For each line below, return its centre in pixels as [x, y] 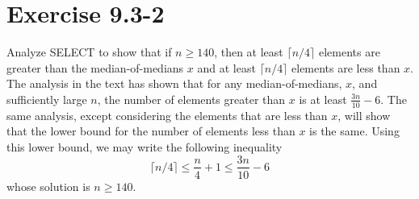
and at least [226, 67]
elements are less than [346, 67]
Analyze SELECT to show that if [89, 52]
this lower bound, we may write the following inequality [145, 146]
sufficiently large [47, 99]
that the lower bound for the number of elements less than [151, 131]
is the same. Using [354, 131]
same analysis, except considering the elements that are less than [167, 115]
